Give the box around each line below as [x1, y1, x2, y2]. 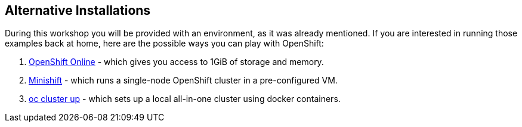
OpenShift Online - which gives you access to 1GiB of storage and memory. [29, 57, 324, 67]
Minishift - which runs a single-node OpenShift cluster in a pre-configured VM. [29, 75, 338, 86]
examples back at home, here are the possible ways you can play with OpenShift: [5, 38, 324, 49]
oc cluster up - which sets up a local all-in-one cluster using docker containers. [29, 94, 341, 104]
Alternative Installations [5, 3, 151, 18]
